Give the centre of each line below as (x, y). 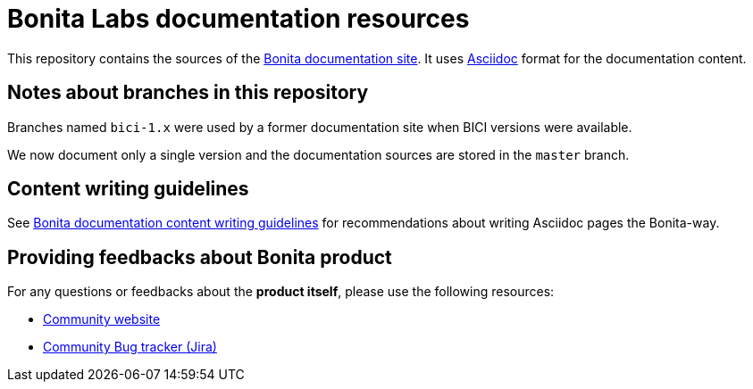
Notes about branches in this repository (188, 93)
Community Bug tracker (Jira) (130, 347)
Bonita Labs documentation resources (238, 19)
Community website (102, 319)
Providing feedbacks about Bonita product (200, 257)
